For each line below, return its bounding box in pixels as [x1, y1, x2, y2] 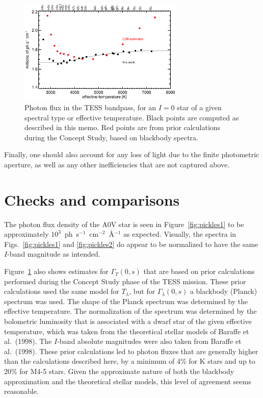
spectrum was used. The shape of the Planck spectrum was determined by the [4, 295, 248, 306]
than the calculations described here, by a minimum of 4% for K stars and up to [4, 356, 255, 366]
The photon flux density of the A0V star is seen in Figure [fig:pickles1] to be [4, 218, 244, 229]
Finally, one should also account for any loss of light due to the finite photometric [4, 149, 259, 160]
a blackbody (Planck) [190, 286, 257, 296]
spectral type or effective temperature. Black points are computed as [24, 112, 239, 122]
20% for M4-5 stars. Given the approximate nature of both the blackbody [4, 365, 234, 376]
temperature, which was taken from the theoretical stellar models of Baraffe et [4, 326, 249, 336]
